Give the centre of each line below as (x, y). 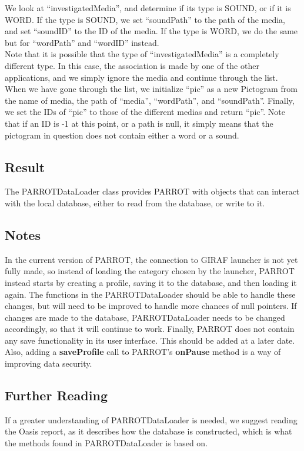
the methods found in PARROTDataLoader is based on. (106, 443)
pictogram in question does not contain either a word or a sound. (122, 135)
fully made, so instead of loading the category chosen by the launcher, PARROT (150, 271)
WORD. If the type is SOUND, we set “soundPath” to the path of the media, (145, 19)
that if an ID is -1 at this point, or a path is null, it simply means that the (139, 123)
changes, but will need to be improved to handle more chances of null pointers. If (151, 306)
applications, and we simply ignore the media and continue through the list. (141, 77)
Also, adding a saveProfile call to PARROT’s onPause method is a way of (143, 352)
